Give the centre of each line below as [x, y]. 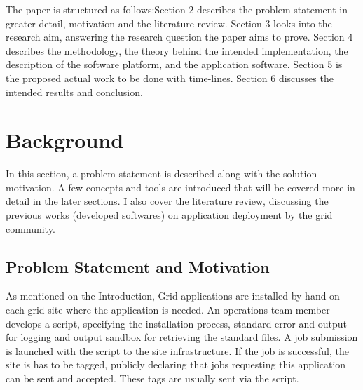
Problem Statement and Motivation [138, 266]
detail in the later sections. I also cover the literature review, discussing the [167, 201]
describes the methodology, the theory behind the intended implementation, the [177, 50]
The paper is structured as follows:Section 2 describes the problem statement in [177, 9]
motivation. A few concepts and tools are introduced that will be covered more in [180, 187]
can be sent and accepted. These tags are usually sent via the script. [152, 378]
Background [65, 140]
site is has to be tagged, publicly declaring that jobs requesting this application [176, 364]
